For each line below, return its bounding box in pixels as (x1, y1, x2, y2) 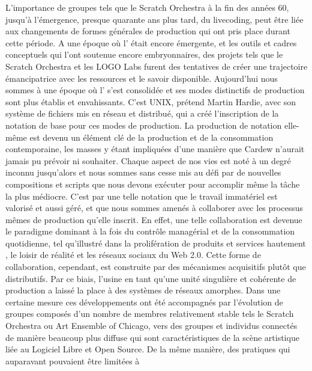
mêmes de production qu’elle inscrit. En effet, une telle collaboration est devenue (5, 213, 302, 225)
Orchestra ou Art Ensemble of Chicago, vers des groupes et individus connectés (5, 319, 298, 332)
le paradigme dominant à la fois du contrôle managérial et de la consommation (5, 225, 295, 238)
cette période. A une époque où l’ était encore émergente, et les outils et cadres (5, 36, 297, 49)
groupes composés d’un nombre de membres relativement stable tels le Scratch (5, 307, 294, 320)
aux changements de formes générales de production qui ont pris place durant (5, 25, 290, 37)
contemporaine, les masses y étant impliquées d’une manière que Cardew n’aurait (5, 143, 305, 155)
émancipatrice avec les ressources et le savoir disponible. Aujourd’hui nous (5, 72, 278, 84)
